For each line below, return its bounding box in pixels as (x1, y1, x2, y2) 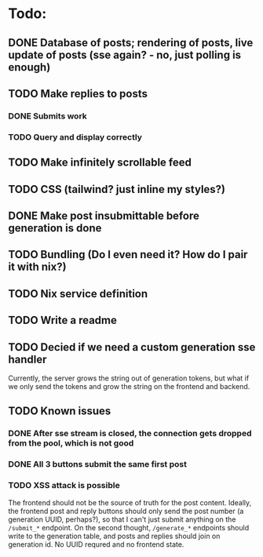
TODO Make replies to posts (8, 87, 148, 100)
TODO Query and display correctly (8, 131, 143, 142)
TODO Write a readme (8, 314, 118, 327)
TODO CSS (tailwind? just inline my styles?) (8, 182, 226, 196)
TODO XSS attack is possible (8, 480, 120, 491)
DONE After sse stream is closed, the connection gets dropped (8, 428, 252, 439)
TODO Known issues (8, 405, 111, 418)
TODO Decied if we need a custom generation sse (8, 340, 256, 354)
